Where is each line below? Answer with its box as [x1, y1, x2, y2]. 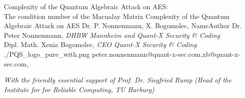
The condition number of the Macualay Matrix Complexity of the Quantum [4, 11, 230, 21]
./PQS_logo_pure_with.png [4, 49, 90, 59]
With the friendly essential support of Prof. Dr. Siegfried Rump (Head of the [4, 75, 232, 85]
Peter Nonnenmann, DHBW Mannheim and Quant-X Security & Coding [4, 30, 220, 40]
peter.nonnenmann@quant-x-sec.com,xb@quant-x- [92, 49, 241, 59]
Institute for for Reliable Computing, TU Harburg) [4, 84, 155, 94]
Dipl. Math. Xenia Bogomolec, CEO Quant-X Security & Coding [4, 39, 197, 49]
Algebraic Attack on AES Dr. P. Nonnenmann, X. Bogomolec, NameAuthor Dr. [4, 20, 242, 31]
